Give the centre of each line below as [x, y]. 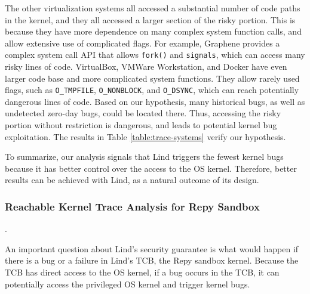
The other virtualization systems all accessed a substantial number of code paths [153, 8]
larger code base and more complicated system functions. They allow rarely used [152, 78]
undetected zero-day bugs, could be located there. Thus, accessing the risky [143, 113]
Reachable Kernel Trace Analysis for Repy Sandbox [132, 206]
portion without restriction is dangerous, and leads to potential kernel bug [141, 125]
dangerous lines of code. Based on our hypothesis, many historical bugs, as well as [155, 101]
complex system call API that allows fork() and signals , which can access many [155, 55]
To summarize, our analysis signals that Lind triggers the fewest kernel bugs [144, 157]
